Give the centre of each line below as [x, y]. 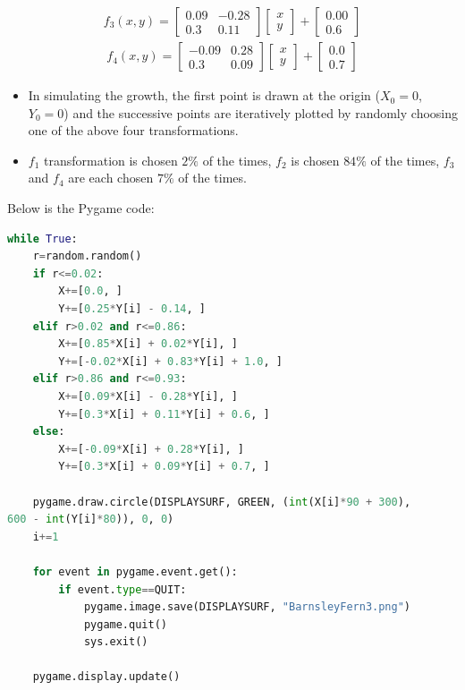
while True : [42, 239]
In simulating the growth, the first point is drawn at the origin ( [204, 95]
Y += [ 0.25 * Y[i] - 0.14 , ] [132, 309]
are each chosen [111, 178]
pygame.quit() [125, 624]
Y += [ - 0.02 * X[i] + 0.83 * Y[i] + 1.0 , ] [170, 361]
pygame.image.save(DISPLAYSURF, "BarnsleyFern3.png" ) [247, 607]
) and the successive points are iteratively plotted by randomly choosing [261, 112]
